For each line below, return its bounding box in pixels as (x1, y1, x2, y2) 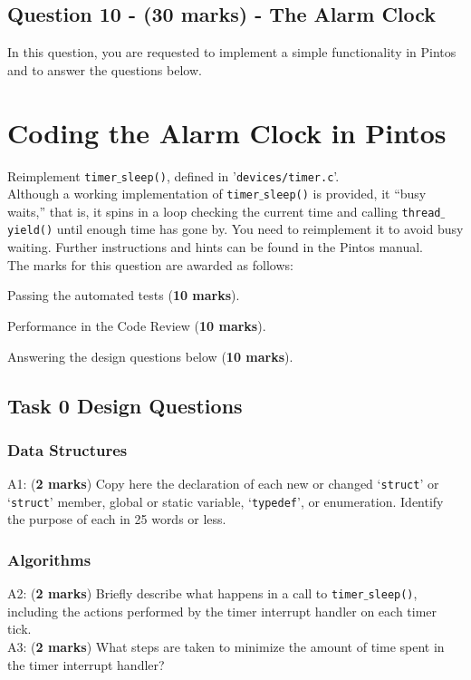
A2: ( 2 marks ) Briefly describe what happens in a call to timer (7, 584, 364, 603)
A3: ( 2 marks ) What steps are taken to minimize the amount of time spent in (7, 637, 445, 656)
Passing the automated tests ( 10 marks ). (7, 286, 240, 305)
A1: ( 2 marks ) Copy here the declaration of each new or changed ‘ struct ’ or (7, 474, 439, 493)
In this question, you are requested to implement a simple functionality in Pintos (7, 43, 457, 62)
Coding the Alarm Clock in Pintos (7, 113, 447, 151)
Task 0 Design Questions (7, 391, 243, 419)
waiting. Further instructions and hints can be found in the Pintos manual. (7, 238, 424, 257)
